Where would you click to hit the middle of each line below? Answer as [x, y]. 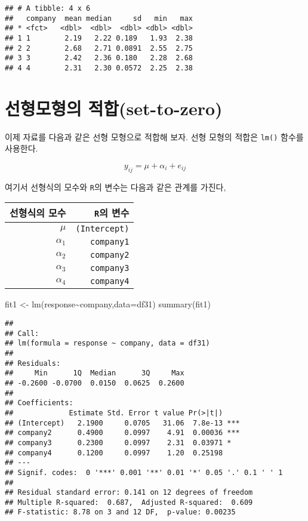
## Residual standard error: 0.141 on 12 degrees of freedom [129, 493]
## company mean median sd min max [99, 18]
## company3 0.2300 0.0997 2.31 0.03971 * [118, 443]
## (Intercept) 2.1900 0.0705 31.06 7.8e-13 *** [122, 423]
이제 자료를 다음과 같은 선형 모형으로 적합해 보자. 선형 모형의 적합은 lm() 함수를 [154, 136]
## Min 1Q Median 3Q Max [95, 373]
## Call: [22, 333]
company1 [110, 242]
